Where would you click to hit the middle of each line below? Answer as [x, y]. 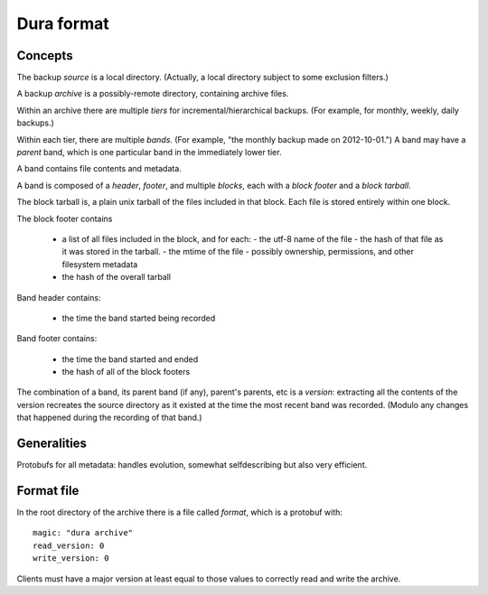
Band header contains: [59, 297]
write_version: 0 [71, 558]
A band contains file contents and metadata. [99, 169]
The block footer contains [65, 218]
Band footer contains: [57, 339]
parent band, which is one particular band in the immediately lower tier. [149, 153]
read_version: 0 [69, 545]
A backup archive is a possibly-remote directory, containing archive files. [153, 94]
